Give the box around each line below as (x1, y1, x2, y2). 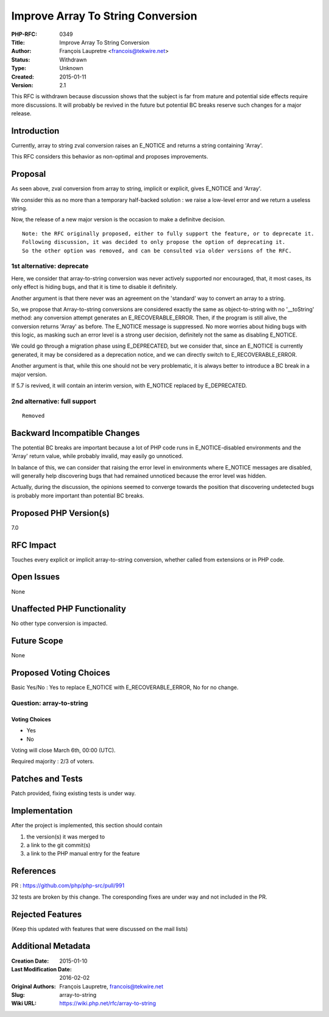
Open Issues (11, 572, 60, 582)
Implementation (11, 805, 73, 816)
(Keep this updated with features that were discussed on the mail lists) (11, 925, 188, 932)
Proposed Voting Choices (11, 668, 110, 678)
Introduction (11, 126, 60, 136)
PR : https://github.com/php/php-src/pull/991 (11, 882, 125, 890)
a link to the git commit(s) (26, 841, 91, 849)
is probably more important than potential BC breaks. (11, 491, 144, 499)
